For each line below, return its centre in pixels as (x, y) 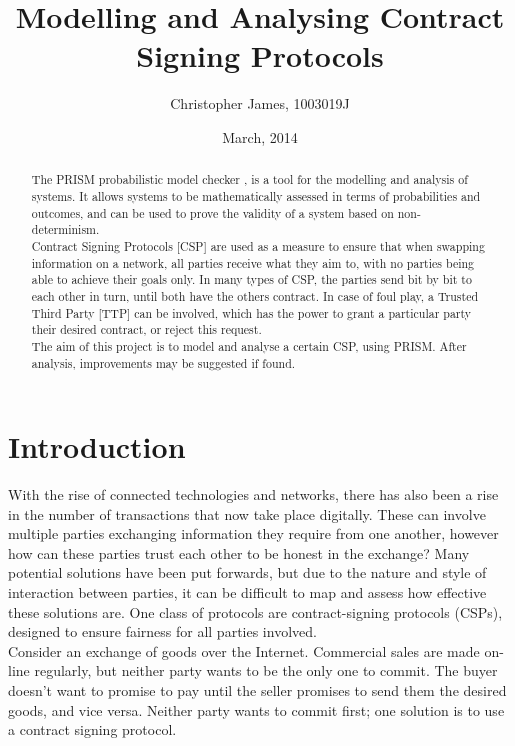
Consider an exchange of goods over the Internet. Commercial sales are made (244, 650)
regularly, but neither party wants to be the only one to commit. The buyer (266, 670)
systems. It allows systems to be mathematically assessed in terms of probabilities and (256, 195)
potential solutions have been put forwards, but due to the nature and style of (247, 572)
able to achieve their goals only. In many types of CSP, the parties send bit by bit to (251, 279)
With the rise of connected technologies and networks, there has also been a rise (253, 494)
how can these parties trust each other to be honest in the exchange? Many (239, 552)
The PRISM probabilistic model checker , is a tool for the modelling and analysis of (249, 179)
